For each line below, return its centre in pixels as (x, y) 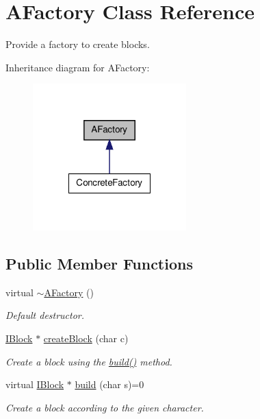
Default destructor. (45, 315)
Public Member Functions (99, 264)
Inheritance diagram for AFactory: (78, 67)
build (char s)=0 (109, 384)
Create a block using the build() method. (89, 361)
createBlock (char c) (86, 338)
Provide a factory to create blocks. (78, 44)
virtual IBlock (35, 384)
